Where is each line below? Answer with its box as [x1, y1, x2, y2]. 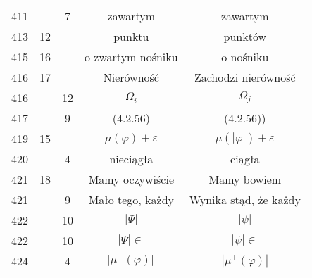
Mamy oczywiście [88, 171, 175, 187]
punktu [113, 28, 149, 44]
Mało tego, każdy [88, 191, 175, 208]
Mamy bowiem [208, 171, 282, 187]
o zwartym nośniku [85, 49, 178, 65]
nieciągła [109, 151, 154, 167]
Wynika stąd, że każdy [189, 191, 301, 208]
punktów [223, 28, 267, 44]
